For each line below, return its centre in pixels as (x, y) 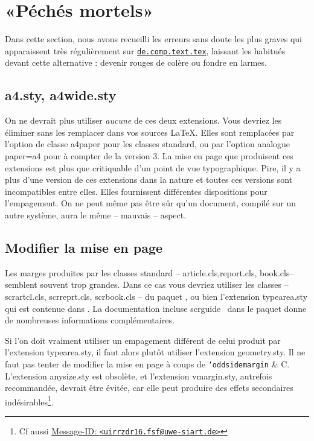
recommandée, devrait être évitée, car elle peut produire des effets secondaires (149, 388)
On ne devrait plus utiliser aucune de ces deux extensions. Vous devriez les (143, 120)
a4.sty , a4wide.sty (61, 95)
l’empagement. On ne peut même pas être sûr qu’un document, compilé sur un (151, 203)
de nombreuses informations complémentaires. (90, 320)
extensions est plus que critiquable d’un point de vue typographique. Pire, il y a (153, 167)
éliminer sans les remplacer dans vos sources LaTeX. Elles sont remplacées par (150, 132)
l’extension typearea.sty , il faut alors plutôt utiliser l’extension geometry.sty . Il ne (155, 352)
